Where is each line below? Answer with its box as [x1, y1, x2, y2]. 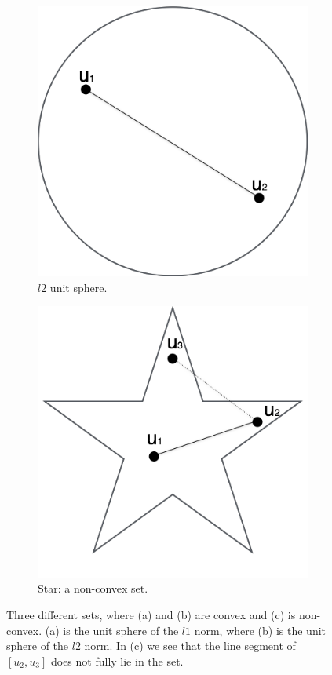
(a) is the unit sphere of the [45, 622, 179, 638]
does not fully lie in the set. [50, 652, 184, 669]
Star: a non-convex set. [38, 580, 148, 597]
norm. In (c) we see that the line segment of [84, 637, 296, 654]
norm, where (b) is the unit [194, 622, 327, 638]
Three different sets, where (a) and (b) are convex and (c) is [6, 606, 296, 622]
